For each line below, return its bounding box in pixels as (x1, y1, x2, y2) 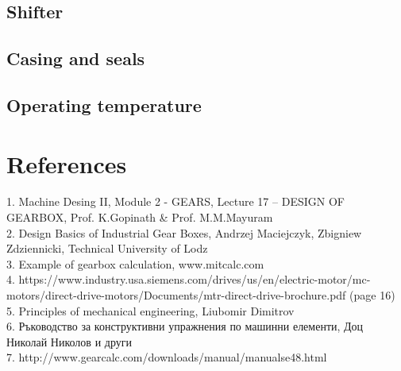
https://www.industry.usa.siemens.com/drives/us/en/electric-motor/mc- (18, 271, 371, 288)
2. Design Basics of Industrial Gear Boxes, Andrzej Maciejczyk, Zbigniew (6, 224, 362, 241)
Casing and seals (6, 46, 145, 71)
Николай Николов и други (6, 333, 132, 350)
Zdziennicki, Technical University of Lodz (6, 240, 208, 257)
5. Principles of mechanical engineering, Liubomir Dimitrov (6, 302, 295, 319)
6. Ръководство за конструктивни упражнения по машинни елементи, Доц (6, 318, 364, 334)
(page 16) (349, 287, 395, 303)
